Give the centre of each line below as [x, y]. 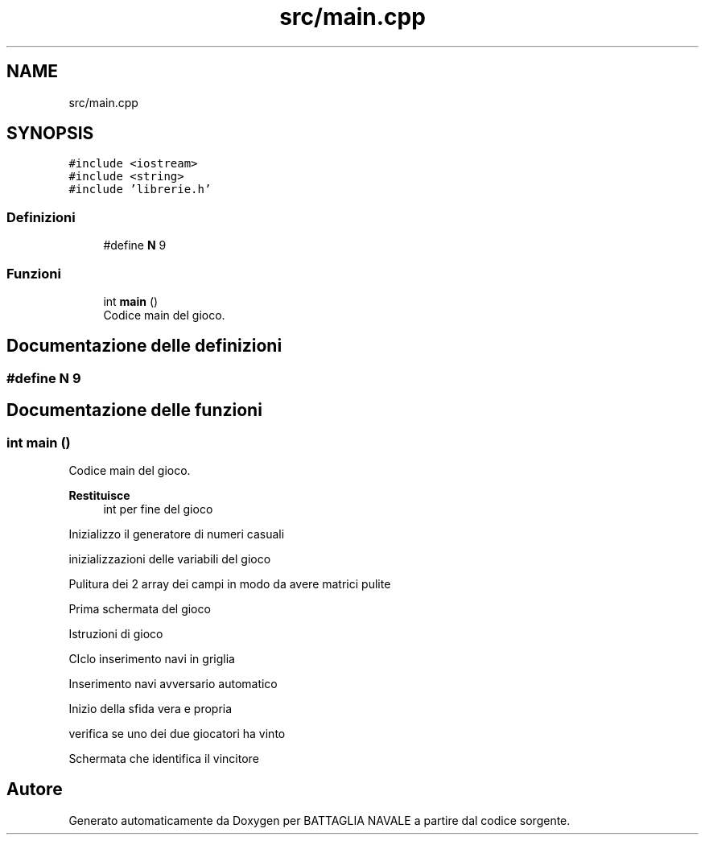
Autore [35, 789]
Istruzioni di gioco [116, 634]
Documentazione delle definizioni [144, 346]
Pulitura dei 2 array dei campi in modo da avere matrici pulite [230, 584]
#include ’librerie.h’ [140, 190]
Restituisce [99, 495]
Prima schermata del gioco [140, 609]
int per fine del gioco [158, 509]
